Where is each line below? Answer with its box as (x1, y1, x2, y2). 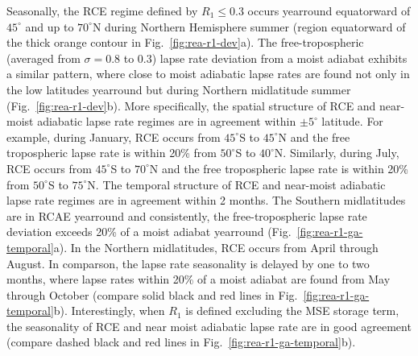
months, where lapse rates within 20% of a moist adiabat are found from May (6, 271, 391, 288)
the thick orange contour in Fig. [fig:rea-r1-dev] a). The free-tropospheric (6, 34, 364, 51)
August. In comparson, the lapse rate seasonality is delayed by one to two (6, 255, 370, 271)
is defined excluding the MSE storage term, (185, 302, 399, 319)
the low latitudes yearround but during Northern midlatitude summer (6, 81, 351, 97)
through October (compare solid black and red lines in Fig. (6, 286, 298, 303)
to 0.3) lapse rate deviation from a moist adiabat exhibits (123, 49, 408, 66)
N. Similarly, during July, (274, 144, 399, 161)
